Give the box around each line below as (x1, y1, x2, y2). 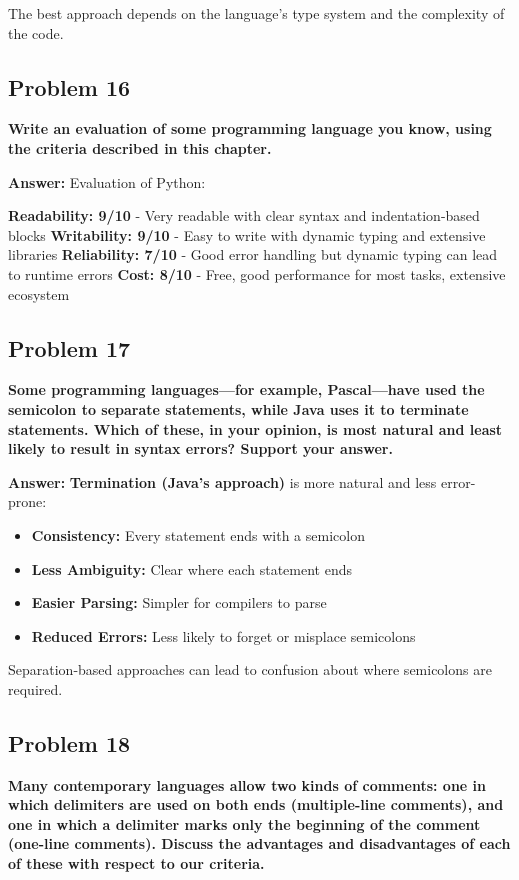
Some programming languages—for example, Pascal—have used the (8, 379, 485, 400)
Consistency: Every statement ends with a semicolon (31, 524, 365, 545)
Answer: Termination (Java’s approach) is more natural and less (8, 471, 437, 492)
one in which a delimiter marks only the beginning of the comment (8, 813, 481, 834)
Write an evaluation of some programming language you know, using (8, 118, 492, 139)
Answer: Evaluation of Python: (8, 171, 206, 192)
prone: (8, 491, 47, 512)
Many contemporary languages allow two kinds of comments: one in (8, 774, 486, 795)
